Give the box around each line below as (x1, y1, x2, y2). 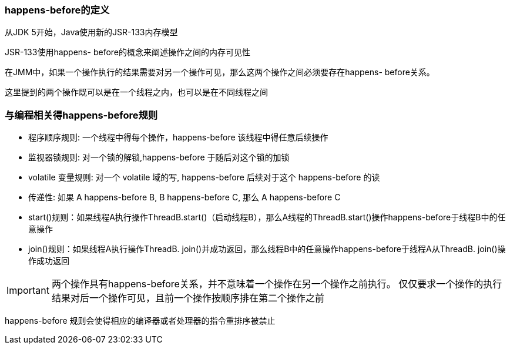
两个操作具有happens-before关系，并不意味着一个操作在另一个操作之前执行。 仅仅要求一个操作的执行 (51, 278, 502, 290)
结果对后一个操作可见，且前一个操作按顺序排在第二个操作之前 (51, 292, 324, 304)
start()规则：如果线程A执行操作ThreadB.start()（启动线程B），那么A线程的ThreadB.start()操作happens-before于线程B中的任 (28, 212, 506, 223)
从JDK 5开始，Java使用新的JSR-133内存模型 (5, 27, 178, 38)
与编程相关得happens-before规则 (5, 109, 158, 121)
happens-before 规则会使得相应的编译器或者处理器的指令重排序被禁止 (5, 316, 276, 326)
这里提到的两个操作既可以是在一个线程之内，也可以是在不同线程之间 (5, 87, 268, 98)
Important (6, 284, 49, 297)
